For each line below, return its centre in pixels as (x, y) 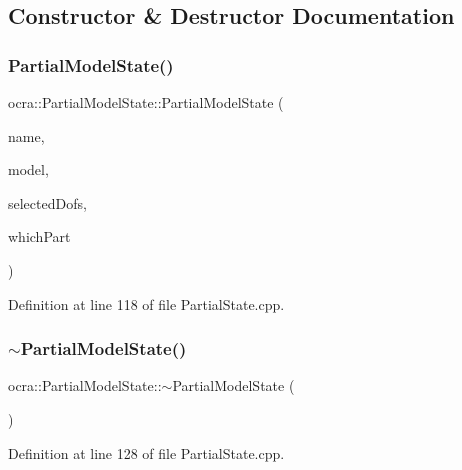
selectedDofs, (47, 202)
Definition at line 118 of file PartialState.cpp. (146, 303)
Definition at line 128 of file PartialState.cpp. (146, 452)
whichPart (39, 236)
